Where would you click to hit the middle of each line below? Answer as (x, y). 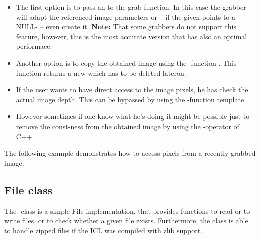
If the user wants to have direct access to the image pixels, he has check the (132, 90)
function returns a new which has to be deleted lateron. (101, 73)
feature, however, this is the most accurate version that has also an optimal (132, 36)
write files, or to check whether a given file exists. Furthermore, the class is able (126, 221)
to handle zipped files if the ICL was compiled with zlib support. (103, 230)
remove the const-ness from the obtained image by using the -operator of (127, 126)
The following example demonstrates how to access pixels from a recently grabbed (130, 153)
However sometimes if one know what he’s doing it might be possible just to (133, 116)
